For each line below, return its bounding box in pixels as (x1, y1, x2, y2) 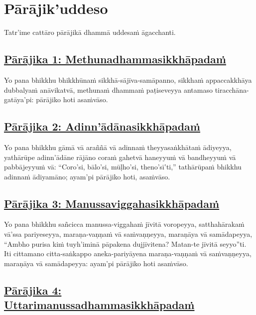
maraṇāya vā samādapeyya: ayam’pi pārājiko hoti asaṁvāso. (4, 258, 188, 268)
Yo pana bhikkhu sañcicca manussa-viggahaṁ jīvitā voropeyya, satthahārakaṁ (4, 219, 245, 229)
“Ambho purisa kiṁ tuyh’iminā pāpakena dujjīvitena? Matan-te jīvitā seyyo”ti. (4, 238, 247, 249)
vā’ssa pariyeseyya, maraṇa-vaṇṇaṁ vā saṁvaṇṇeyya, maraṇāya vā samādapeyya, (4, 229, 253, 239)
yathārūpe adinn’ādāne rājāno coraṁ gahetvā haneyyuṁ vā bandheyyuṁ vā (4, 152, 236, 162)
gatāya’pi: (4, 94, 34, 105)
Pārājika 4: (4, 282, 62, 298)
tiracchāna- (215, 84, 249, 95)
